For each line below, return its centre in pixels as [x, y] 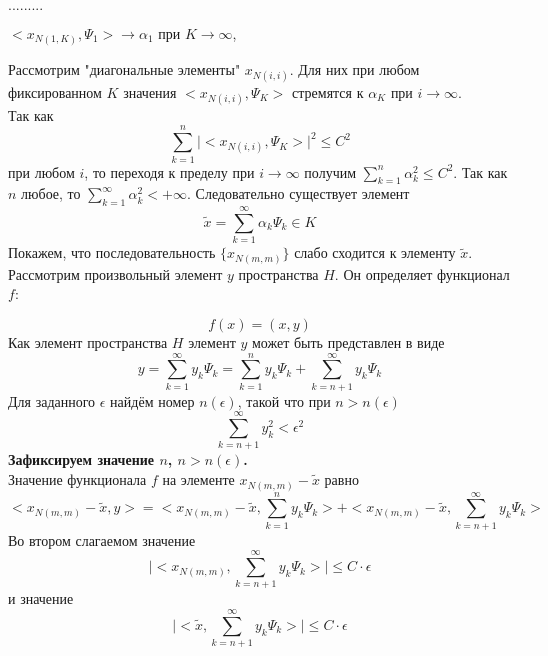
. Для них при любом [354, 68]
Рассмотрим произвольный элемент [115, 273]
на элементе [198, 479]
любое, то [51, 193]
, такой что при [284, 400]
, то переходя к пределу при [169, 171]
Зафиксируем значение [81, 459]
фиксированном [55, 91]
